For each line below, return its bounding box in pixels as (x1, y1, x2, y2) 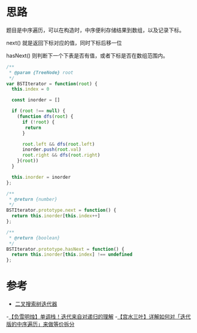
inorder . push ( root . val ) (22, 146, 82, 153)
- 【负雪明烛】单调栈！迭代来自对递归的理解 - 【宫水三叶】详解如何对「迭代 (6, 313, 191, 320)
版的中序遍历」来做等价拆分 (6, 320, 75, 328)
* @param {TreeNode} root (8, 70, 74, 76)
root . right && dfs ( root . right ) (22, 152, 101, 158)
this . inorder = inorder (11, 174, 71, 180)
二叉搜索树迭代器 (14, 301, 57, 308)
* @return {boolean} (8, 235, 60, 241)
